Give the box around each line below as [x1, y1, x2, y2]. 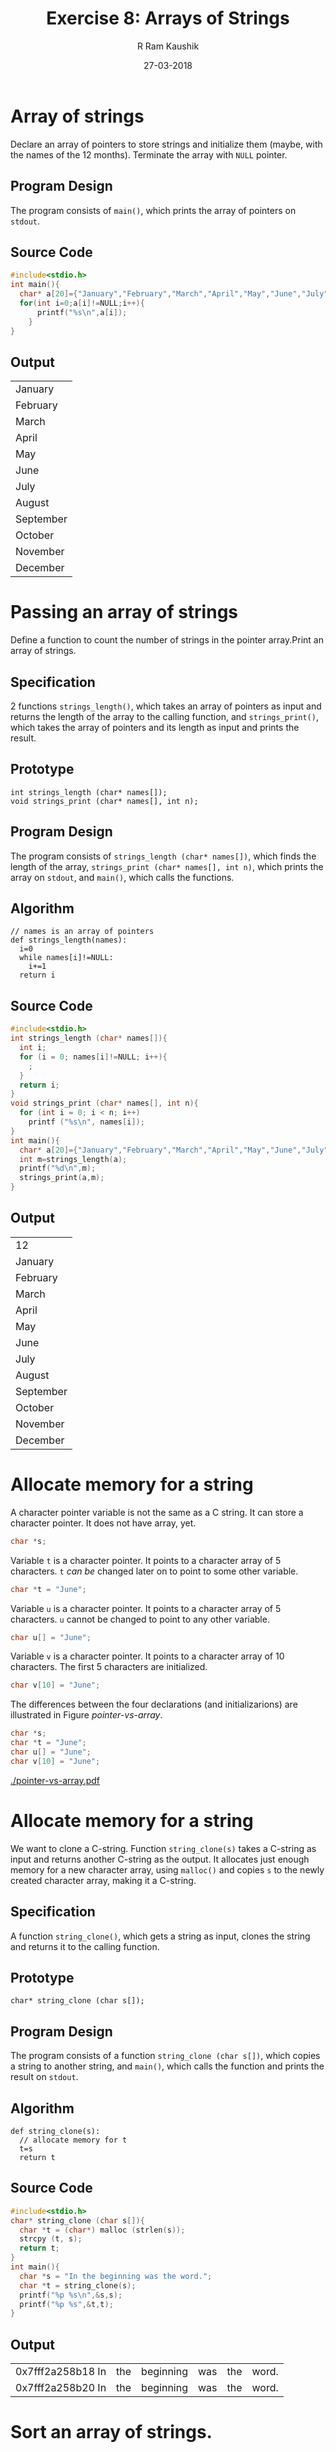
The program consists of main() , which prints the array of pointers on [10, 204, 297, 216]
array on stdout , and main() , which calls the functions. [10, 871, 235, 883]
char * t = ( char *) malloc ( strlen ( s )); [19, 2225, 186, 2235]
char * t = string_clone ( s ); [19, 2280, 137, 2291]
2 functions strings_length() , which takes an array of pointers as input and [10, 700, 322, 712]
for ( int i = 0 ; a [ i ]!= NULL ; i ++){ [19, 298, 145, 308]
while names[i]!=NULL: [19, 953, 114, 963]
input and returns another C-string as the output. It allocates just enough [10, 1853, 310, 1865]
